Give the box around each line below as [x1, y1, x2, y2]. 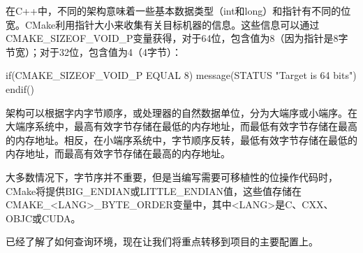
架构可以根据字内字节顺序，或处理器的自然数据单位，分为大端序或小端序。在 [6, 105, 357, 120]
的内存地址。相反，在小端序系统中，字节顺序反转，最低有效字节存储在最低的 [6, 132, 357, 147]
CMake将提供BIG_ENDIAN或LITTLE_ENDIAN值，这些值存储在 [6, 183, 302, 198]
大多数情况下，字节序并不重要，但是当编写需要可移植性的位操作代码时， [6, 169, 338, 184]
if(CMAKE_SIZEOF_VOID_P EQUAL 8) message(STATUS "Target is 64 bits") [6, 68, 357, 82]
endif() [6, 81, 34, 96]
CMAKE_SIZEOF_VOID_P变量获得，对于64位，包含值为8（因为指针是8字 [6, 31, 348, 45]
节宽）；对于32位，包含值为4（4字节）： [6, 44, 181, 59]
